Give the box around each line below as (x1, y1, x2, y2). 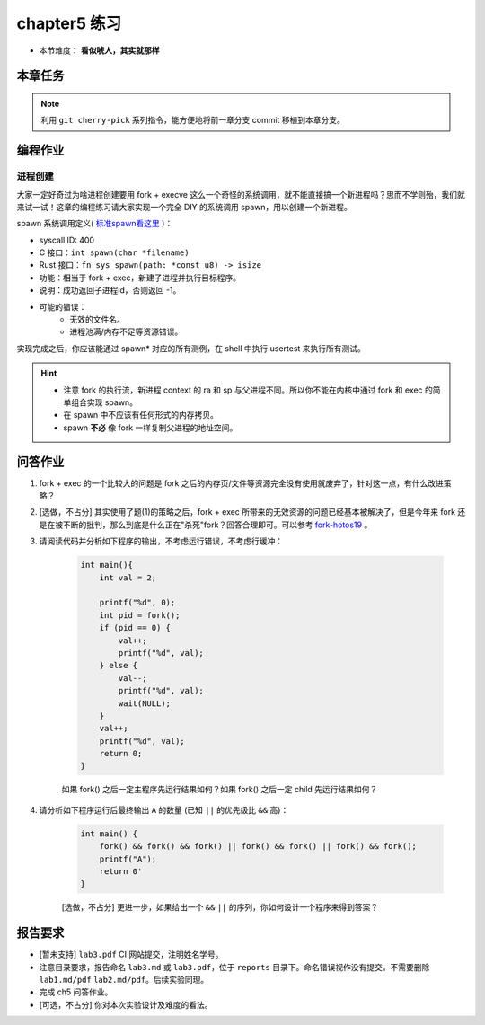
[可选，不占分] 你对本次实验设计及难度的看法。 (39, 999, 213, 1010)
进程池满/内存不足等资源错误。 (69, 326, 183, 337)
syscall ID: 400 (39, 234, 94, 245)
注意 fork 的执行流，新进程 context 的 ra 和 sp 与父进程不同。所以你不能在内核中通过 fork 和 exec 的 (63, 384, 433, 395)
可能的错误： (39, 301, 87, 312)
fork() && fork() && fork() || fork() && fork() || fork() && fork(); (99, 841, 418, 852)
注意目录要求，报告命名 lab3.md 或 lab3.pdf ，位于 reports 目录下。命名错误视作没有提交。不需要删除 (39, 961, 430, 972)
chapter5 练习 (16, 13, 121, 33)
